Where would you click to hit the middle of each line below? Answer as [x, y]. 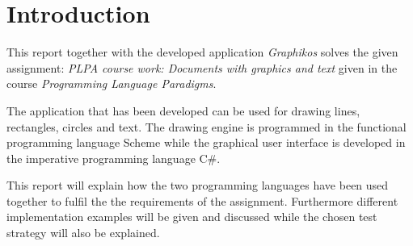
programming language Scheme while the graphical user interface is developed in [206, 142]
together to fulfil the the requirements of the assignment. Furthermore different [202, 200]
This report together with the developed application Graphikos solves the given [202, 52]
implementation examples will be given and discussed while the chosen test [192, 217]
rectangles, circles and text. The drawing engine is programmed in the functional [206, 126]
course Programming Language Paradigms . [112, 83]
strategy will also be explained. [83, 233]
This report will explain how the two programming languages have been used [198, 185]
